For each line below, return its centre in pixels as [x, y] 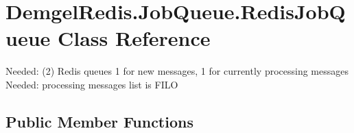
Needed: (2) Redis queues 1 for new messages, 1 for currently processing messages [177, 71]
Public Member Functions [99, 121]
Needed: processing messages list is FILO [92, 84]
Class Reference [134, 38]
